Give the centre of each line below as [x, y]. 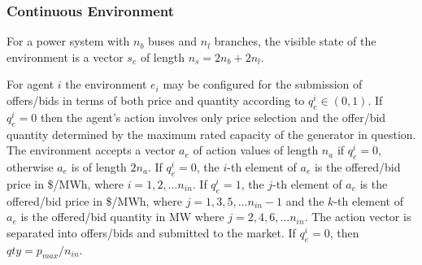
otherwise [30, 166]
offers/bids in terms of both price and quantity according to [156, 100]
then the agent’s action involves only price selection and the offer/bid [213, 117]
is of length [99, 166]
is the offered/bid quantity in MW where [122, 217]
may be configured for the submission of [263, 84]
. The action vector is [358, 217]
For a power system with [68, 41]
